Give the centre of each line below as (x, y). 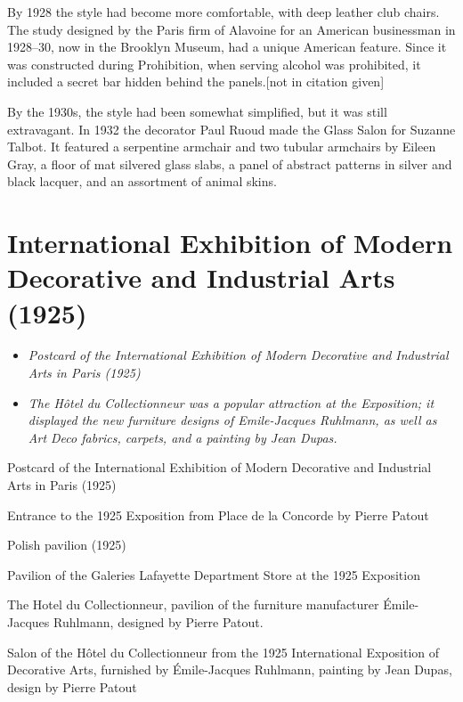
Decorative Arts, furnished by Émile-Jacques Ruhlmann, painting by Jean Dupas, (230, 669)
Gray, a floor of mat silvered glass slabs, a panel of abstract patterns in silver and (230, 163)
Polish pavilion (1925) (67, 545)
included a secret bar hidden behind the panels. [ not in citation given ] (196, 82)
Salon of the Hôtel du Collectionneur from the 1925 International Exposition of (223, 652)
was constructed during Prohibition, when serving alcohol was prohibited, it (214, 64)
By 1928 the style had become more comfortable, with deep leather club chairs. (223, 12)
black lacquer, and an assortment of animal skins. (142, 181)
